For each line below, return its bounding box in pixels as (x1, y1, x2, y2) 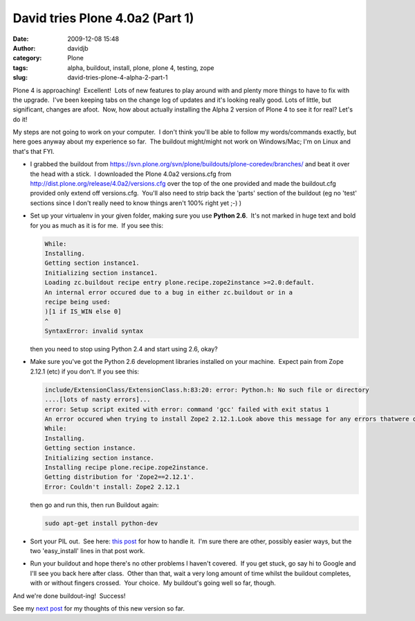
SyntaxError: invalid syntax (44, 327, 144, 335)
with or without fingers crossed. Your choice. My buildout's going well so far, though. (30, 579, 276, 587)
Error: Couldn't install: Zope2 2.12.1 (44, 482, 180, 491)
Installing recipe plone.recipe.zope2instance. (44, 463, 209, 471)
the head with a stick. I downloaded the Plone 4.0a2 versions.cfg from (30, 170, 232, 178)
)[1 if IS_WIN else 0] (44, 308, 122, 315)
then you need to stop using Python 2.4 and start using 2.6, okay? (30, 345, 218, 353)
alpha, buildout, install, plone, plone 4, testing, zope (67, 63, 214, 72)
